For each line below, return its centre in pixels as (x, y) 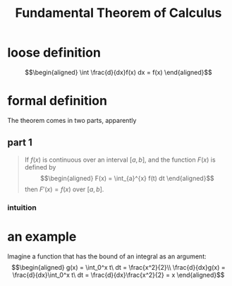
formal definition (57, 101)
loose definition (54, 53)
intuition (22, 208)
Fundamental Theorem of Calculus (118, 13)
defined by (40, 167)
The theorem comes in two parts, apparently (72, 120)
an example (42, 236)
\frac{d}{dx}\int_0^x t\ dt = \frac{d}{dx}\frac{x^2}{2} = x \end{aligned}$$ (118, 275)
